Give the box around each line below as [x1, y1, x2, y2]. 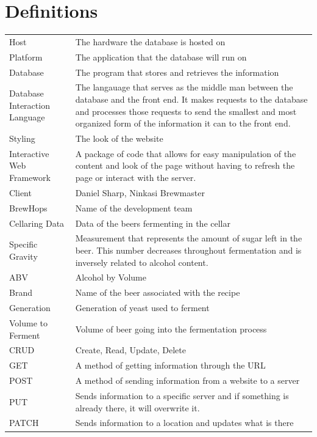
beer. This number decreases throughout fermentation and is [75, 244, 302, 257]
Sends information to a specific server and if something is [75, 389, 289, 402]
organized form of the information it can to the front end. [75, 117, 291, 130]
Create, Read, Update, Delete [75, 343, 186, 356]
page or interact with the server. [75, 171, 196, 184]
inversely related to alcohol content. [75, 255, 208, 268]
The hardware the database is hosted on [75, 35, 226, 48]
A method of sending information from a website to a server [75, 374, 300, 387]
